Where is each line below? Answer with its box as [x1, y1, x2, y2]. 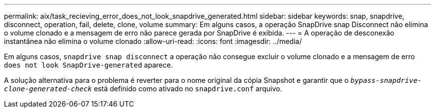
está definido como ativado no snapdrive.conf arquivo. [93, 84, 282, 93]
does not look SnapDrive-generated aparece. [4, 61, 173, 69]
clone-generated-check [4, 85, 92, 93]
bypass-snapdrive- [350, 76, 422, 84]
